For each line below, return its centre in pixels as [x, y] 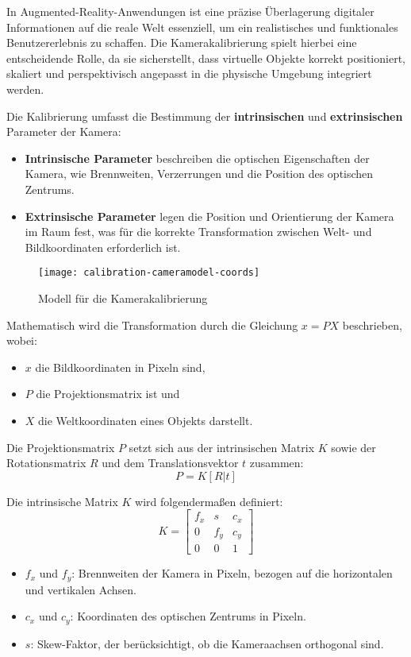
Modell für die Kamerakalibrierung [123, 298]
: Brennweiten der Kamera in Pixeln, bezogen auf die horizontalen [232, 573]
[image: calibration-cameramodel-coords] [149, 273]
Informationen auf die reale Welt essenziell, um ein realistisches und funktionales [202, 27]
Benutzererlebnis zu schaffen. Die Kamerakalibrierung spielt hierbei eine [182, 43]
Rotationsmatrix [46, 463]
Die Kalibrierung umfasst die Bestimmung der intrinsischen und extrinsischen [205, 116]
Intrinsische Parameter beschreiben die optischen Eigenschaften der [197, 158]
